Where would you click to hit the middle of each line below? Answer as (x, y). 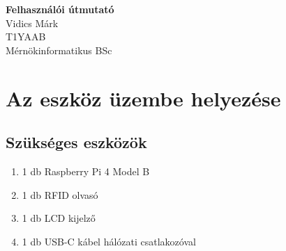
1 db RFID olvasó (60, 194)
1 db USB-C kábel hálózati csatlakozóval (109, 241)
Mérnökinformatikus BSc (59, 50)
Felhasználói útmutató (60, 9)
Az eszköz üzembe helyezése (143, 98)
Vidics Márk (32, 23)
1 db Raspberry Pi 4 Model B (86, 171)
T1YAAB (26, 37)
